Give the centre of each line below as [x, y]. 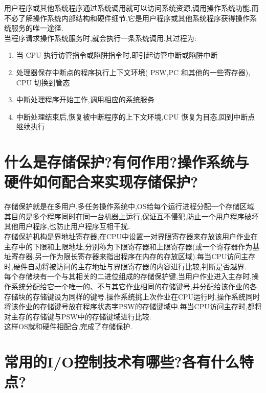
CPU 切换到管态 [43, 82]
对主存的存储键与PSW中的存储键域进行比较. [78, 316]
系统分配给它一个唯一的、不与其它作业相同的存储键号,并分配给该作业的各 [134, 286]
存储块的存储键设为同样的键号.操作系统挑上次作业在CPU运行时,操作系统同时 [132, 296]
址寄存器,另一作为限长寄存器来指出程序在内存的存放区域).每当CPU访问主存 [130, 256]
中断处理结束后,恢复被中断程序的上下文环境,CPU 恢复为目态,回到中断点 [136, 116]
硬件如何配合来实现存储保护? [101, 182]
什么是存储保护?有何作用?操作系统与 [127, 162]
